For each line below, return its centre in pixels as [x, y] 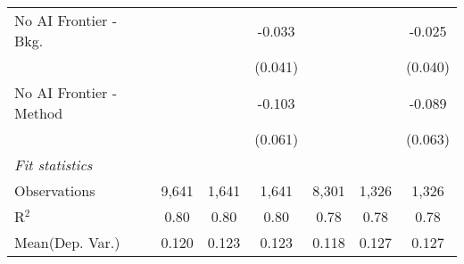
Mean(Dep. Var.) [67, 242]
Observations [55, 190]
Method [39, 113]
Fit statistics [54, 165]
